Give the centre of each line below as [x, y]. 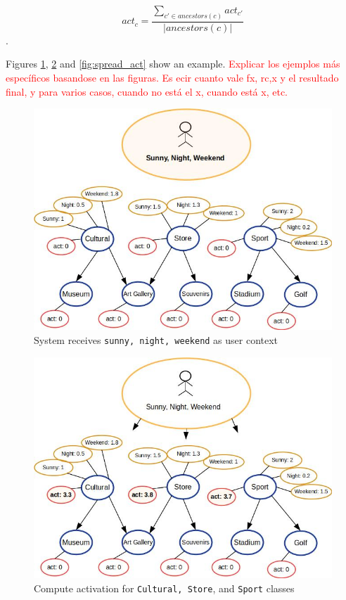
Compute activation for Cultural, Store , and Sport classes [164, 588]
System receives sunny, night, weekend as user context [156, 339]
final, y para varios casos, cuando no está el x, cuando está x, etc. [147, 91]
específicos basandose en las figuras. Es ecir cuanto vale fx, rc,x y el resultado [172, 78]
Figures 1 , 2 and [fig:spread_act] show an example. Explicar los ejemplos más [173, 64]
